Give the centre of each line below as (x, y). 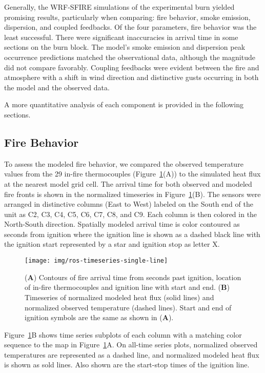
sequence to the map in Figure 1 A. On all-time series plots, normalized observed (131, 345)
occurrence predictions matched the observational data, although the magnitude (130, 57)
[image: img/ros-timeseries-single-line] (96, 261)
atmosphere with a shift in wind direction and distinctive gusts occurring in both (131, 77)
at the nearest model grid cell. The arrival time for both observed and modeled (128, 183)
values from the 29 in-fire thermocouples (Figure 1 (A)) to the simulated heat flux (132, 174)
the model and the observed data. (57, 87)
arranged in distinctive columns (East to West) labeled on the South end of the (129, 204)
